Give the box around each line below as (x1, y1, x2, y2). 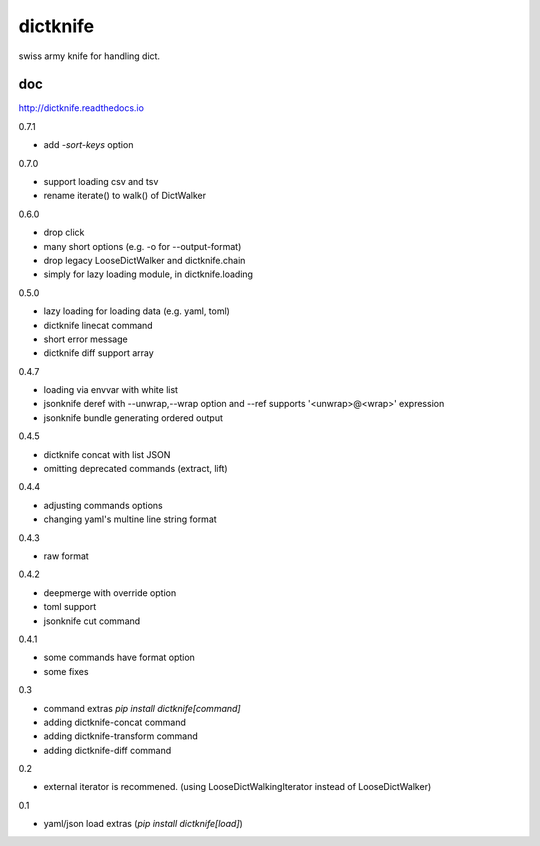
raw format (43, 550, 89, 562)
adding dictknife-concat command (43, 716, 187, 728)
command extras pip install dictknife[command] (43, 702, 241, 714)
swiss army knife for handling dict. (18, 50, 160, 62)
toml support (43, 601, 97, 613)
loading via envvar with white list (43, 384, 179, 396)
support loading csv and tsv (43, 176, 159, 188)
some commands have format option (43, 651, 195, 664)
